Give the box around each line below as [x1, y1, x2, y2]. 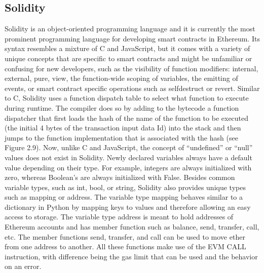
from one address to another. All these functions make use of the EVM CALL [5, 241, 246, 252]
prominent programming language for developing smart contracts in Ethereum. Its [5, 33, 260, 43]
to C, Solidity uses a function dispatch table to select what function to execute [5, 93, 249, 103]
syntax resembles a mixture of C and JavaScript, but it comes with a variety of [5, 43, 250, 54]
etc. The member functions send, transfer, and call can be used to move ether [5, 231, 245, 242]
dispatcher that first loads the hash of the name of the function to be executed [5, 112, 249, 123]
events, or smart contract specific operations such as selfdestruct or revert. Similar [5, 82, 260, 93]
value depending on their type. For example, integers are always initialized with [5, 162, 252, 172]
